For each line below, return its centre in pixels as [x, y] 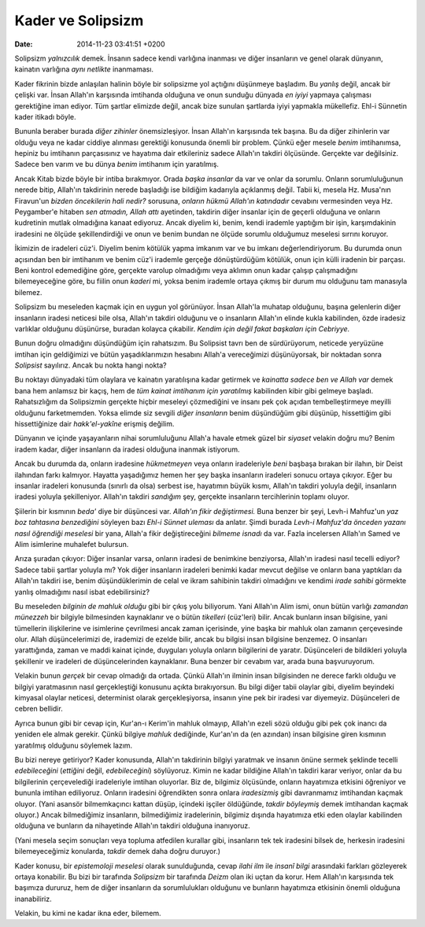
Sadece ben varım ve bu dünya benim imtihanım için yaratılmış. [117, 164]
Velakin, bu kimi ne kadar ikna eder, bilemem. [88, 914]
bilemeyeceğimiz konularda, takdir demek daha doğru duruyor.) [117, 851]
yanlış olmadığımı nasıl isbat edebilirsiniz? [82, 592]
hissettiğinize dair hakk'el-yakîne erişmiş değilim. [94, 424]
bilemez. [28, 292]
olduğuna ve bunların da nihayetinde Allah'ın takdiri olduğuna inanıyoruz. [133, 825]
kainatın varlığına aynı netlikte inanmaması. [84, 69]
